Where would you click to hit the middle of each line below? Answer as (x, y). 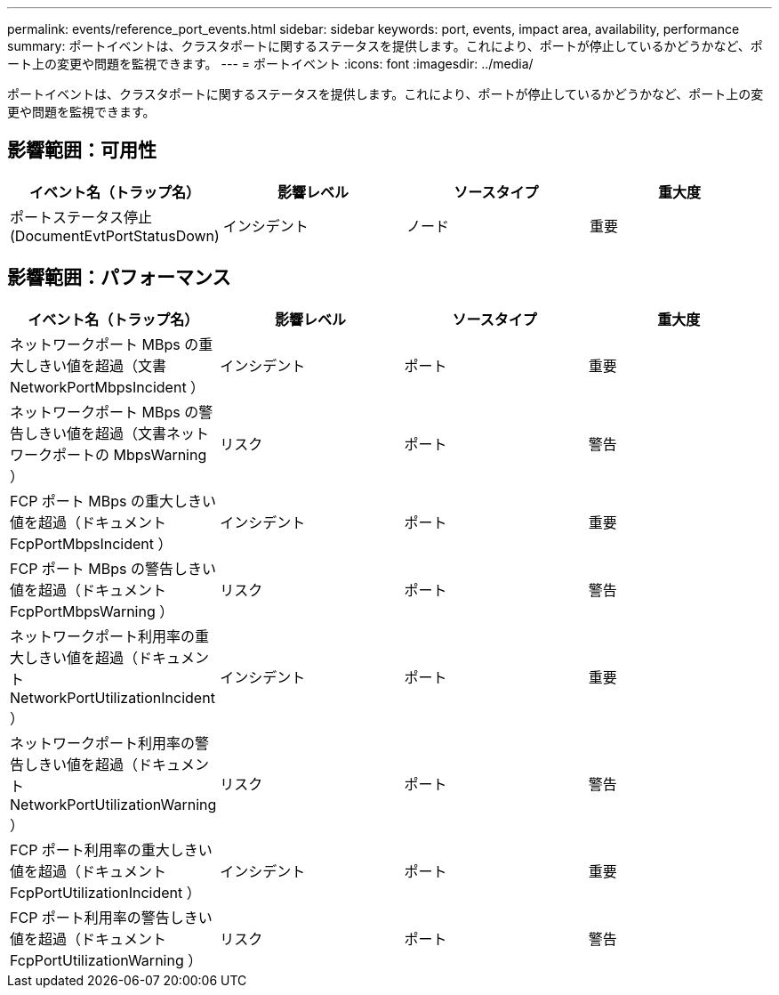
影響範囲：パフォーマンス (119, 278)
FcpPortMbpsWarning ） (92, 611)
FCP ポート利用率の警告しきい (111, 917)
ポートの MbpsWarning (130, 454)
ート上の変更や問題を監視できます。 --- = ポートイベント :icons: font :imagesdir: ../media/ (270, 64)
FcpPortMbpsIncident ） (91, 543)
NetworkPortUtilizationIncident (112, 697)
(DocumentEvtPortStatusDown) (115, 235)
